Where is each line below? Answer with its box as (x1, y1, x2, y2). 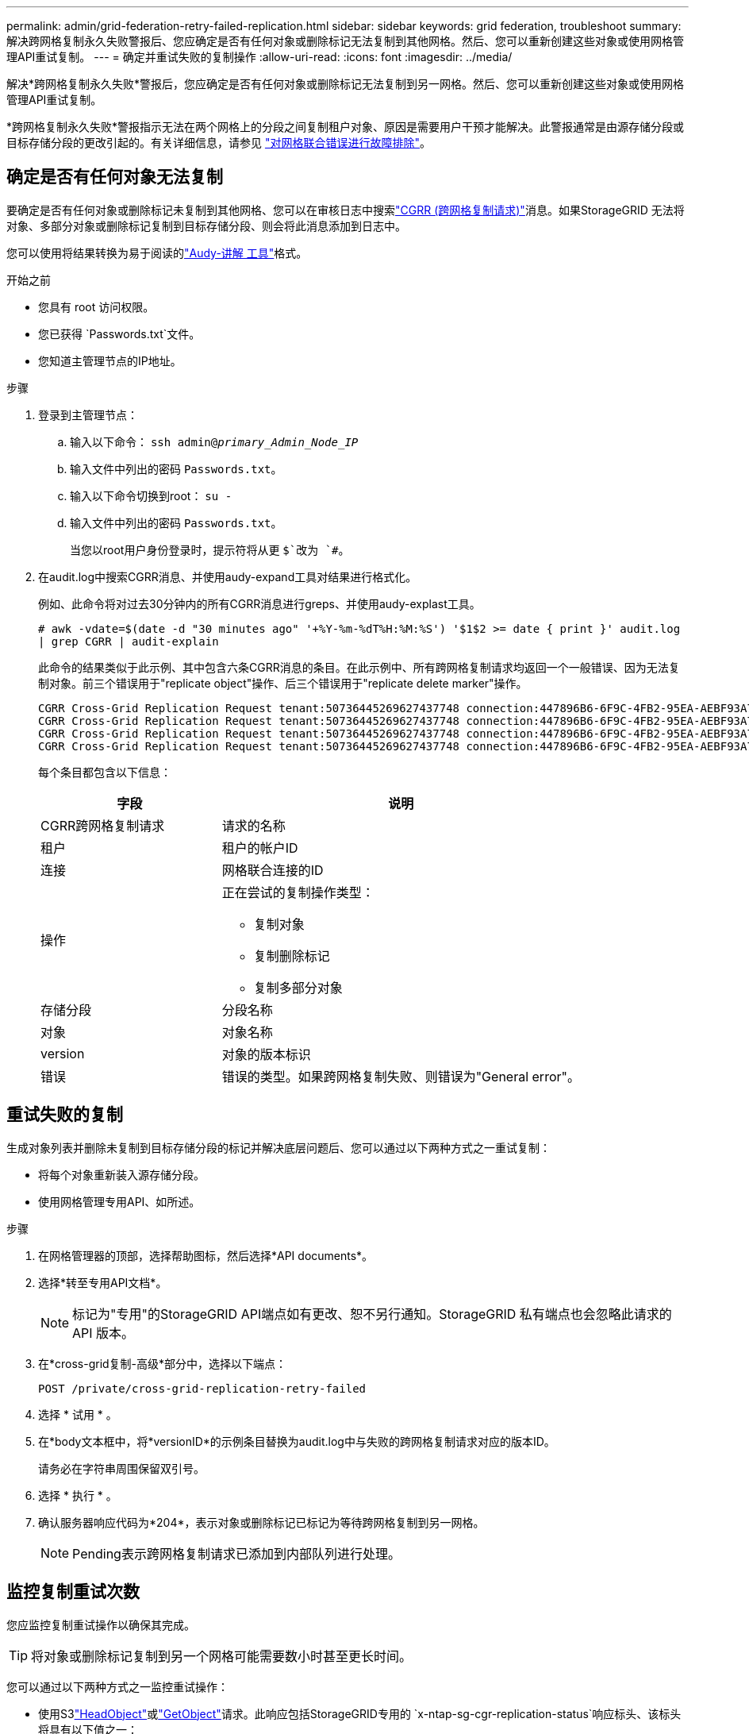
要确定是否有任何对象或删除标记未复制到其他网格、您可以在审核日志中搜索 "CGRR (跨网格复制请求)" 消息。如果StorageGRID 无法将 (6, 202, 685, 217)
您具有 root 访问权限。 (38, 299, 155, 314)
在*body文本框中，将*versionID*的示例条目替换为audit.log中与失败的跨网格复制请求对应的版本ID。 (38, 1434, 555, 1448)
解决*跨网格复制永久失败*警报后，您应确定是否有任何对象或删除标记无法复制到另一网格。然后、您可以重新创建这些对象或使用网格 (6, 77, 685, 91)
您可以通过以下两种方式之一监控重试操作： (6, 1679, 229, 1694)
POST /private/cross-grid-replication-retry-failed (38, 1381, 367, 1395)
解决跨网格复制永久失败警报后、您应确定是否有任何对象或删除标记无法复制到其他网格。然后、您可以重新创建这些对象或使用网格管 (6, 34, 684, 48)
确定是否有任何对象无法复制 (6, 167, 223, 187)
